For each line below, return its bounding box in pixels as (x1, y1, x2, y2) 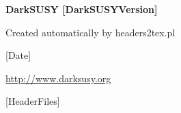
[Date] (5, 48, 31, 62)
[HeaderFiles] (5, 94, 60, 108)
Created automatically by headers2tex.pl (5, 25, 176, 39)
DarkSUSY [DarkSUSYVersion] (5, 2, 158, 16)
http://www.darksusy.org (5, 71, 111, 85)
